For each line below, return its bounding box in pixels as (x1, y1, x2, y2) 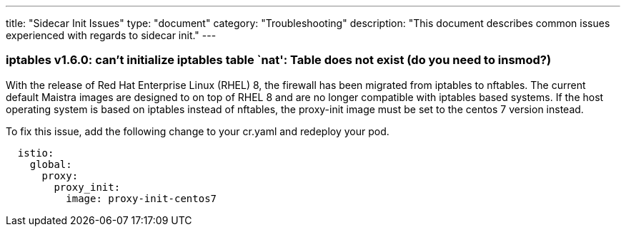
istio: (17, 147, 54, 159)
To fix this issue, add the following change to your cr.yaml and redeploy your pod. (6, 125, 389, 137)
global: (29, 158, 72, 170)
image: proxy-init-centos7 (66, 192, 217, 204)
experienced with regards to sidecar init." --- (6, 29, 217, 41)
